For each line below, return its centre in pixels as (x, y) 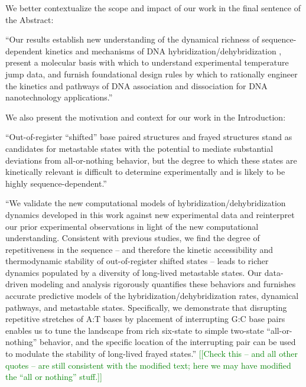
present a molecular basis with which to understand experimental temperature (147, 62)
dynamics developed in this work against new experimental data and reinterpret (150, 214)
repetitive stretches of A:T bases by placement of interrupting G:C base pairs (145, 319)
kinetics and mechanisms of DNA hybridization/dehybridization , (163, 51)
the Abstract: (30, 19)
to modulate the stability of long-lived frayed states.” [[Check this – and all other (152, 354)
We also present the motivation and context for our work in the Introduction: (146, 117)
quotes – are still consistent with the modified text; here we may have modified (148, 365)
